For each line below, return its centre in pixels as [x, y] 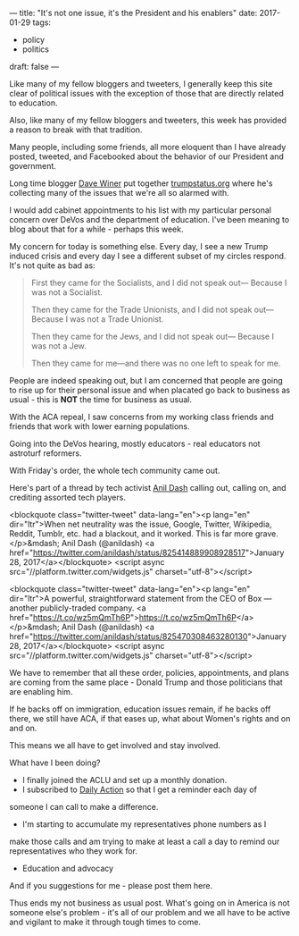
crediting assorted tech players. [68, 497]
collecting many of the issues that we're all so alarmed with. [119, 193]
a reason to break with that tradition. [76, 130]
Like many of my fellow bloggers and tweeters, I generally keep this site [141, 84]
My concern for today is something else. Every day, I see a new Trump [139, 246]
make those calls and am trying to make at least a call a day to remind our [145, 841]
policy [33, 40]
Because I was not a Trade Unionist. [97, 319]
